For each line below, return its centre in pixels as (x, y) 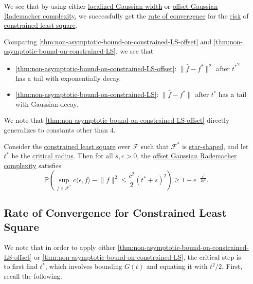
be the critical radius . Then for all (62, 156)
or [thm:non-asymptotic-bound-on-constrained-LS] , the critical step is (138, 256)
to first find (21, 266)
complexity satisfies (33, 165)
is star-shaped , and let (215, 146)
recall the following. (33, 275)
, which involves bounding (84, 266)
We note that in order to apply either (60, 247)
